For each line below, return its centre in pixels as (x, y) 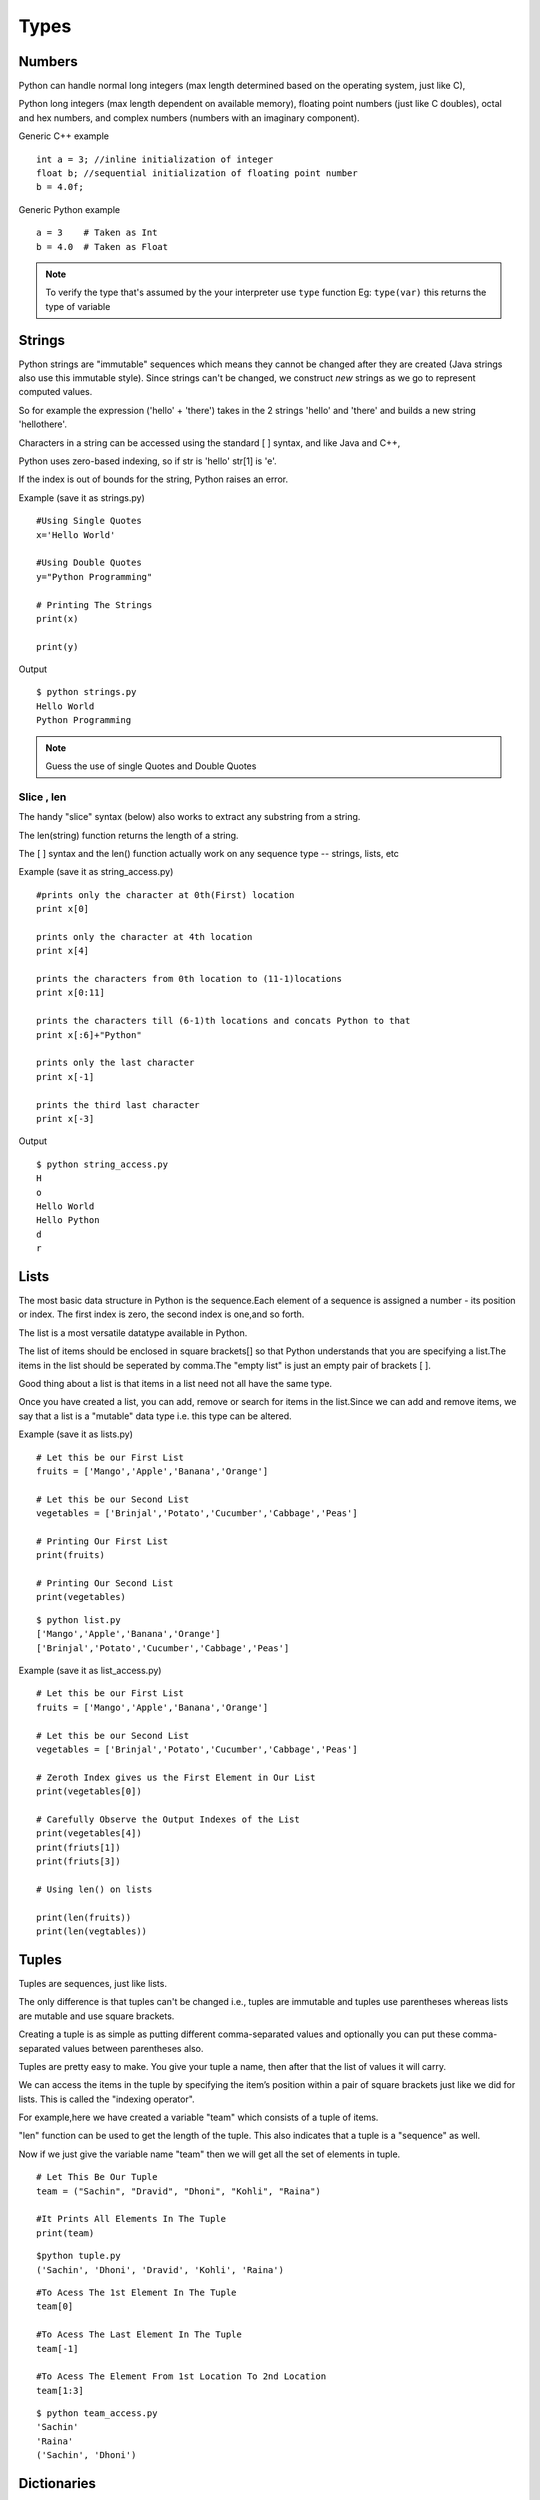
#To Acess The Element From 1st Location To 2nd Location (181, 2376)
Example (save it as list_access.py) (90, 1670)
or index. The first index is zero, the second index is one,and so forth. (161, 1314)
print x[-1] (65, 1076)
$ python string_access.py (102, 1164)
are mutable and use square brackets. (96, 2016)
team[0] (55, 2306)
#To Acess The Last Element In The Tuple (139, 2334)
